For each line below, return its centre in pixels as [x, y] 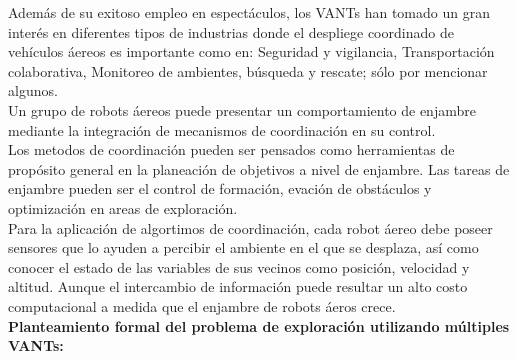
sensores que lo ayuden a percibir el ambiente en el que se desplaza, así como [243, 247]
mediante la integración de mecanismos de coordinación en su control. [222, 129]
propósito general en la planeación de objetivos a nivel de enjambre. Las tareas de [259, 168]
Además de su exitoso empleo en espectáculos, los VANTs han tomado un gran [249, 12]
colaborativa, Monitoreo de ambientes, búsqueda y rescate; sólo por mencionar [248, 70]
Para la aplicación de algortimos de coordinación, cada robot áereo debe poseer [250, 227]
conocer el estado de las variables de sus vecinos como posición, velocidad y [239, 266]
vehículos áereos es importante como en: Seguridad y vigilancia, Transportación [251, 51]
